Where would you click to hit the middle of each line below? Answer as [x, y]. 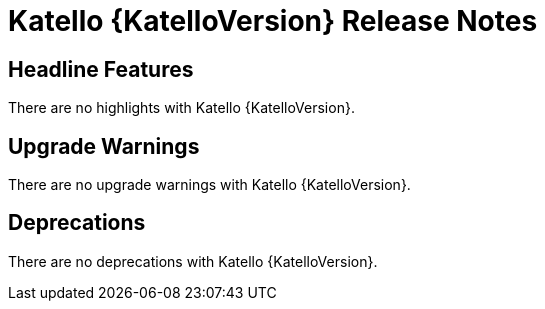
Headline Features [101, 69]
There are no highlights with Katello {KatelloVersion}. [181, 108]
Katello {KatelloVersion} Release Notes [273, 21]
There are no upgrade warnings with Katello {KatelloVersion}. [209, 185]
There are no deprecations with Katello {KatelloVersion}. [193, 261]
